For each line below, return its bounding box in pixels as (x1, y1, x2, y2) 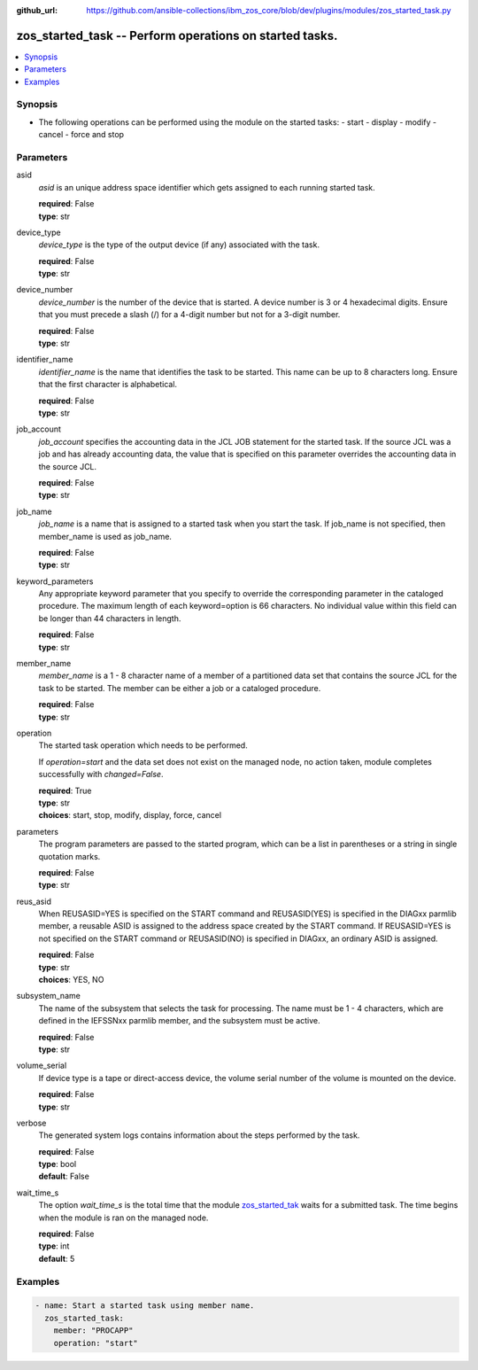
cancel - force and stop (38, 129, 124, 140)
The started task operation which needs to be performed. (38, 740, 248, 751)
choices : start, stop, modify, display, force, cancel (38, 810, 221, 821)
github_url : (16, 5, 58, 15)
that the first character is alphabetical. (38, 379, 177, 390)
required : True (38, 785, 92, 796)
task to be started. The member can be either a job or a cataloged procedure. (38, 682, 321, 693)
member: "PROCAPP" (53, 1326, 134, 1335)
